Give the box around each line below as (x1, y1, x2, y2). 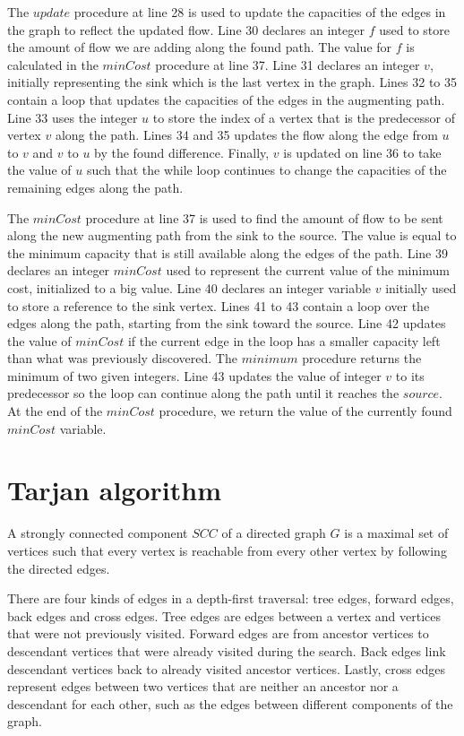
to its (395, 366, 425, 385)
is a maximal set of (344, 524, 449, 542)
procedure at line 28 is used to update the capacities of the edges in (73, 3, 446, 21)
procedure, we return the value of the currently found (159, 402, 452, 420)
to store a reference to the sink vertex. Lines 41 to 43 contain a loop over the (7, 296, 430, 315)
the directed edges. (7, 558, 110, 577)
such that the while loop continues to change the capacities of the (86, 160, 447, 179)
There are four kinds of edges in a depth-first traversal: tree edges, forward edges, (7, 589, 454, 608)
